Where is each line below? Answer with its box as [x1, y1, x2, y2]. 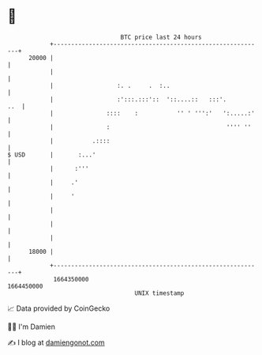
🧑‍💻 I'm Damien [7, 322, 56, 331]
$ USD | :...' [7, 150, 96, 159]
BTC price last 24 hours [120, 33, 202, 41]
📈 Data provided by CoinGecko [7, 304, 110, 313]
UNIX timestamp [134, 289, 185, 297]
